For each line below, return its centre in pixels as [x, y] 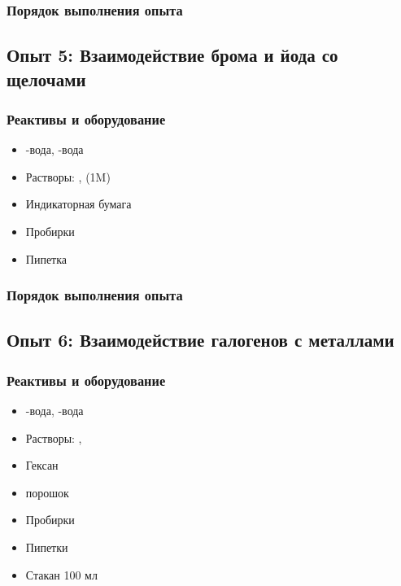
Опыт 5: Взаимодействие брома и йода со [172, 55]
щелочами [46, 79]
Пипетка [46, 258]
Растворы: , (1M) [68, 176]
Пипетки [47, 547]
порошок [47, 492]
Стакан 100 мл [61, 574]
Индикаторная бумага [78, 204]
